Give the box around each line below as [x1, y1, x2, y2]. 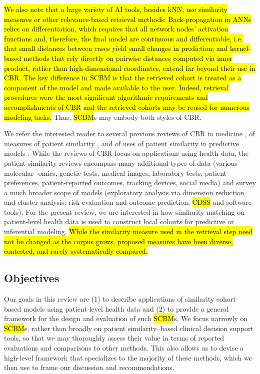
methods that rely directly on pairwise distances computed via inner [23, 52, 233, 63]
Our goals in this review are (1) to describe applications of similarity [4, 294, 214, 304]
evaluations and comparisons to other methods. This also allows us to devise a [4, 343, 244, 353]
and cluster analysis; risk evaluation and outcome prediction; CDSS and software [4, 197, 252, 207]
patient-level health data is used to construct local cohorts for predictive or [4, 216, 234, 227]
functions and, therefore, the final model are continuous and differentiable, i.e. [4, 33, 243, 43]
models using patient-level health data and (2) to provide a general [23, 303, 229, 314]
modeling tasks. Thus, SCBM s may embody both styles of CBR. [4, 111, 201, 122]
